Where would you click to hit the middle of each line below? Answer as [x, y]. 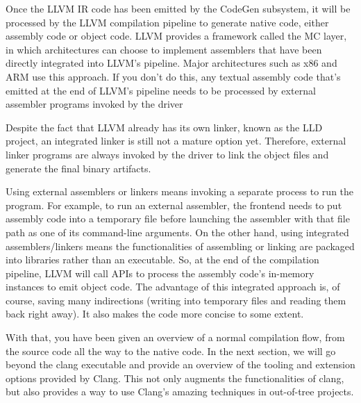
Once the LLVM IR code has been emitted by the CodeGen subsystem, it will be [178, 8]
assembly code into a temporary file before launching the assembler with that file [178, 219]
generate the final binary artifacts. [78, 168]
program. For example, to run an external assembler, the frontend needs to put [174, 205]
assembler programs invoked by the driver [94, 104]
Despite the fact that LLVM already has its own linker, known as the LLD [164, 127]
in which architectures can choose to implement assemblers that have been [164, 49]
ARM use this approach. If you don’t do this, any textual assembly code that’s [173, 76]
